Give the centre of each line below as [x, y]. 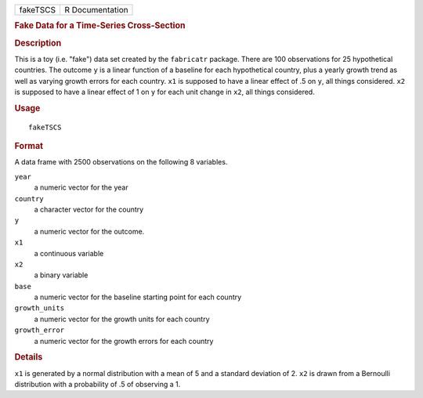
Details [29, 357]
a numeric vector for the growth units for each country [122, 319]
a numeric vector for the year [81, 187]
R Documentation [96, 10]
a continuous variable [69, 253]
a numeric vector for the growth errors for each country [124, 341]
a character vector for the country [89, 209]
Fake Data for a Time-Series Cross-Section [100, 26]
